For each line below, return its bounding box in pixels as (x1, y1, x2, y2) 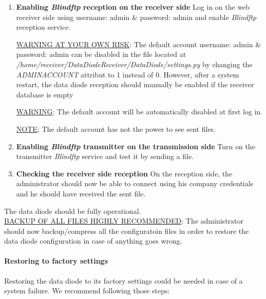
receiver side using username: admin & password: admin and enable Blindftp (16, 11, 257, 22)
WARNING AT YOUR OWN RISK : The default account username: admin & (16, 38, 261, 49)
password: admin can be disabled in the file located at (16, 49, 186, 59)
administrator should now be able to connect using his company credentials (16, 178, 254, 189)
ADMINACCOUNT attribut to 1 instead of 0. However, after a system (16, 69, 239, 79)
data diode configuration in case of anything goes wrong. (4, 235, 182, 246)
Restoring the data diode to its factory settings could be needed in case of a (4, 275, 243, 286)
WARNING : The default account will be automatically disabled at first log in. (16, 106, 263, 117)
